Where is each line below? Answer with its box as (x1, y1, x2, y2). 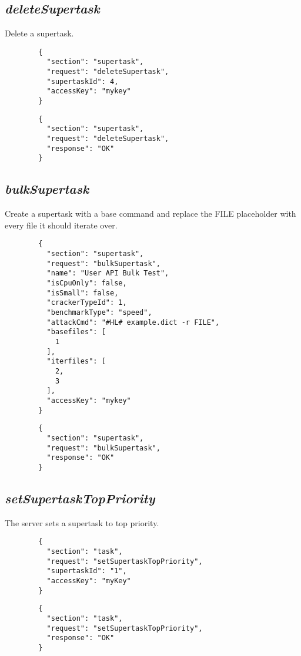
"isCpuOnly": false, (46, 279, 127, 288)
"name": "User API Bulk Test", (46, 269, 169, 278)
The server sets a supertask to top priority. (5, 516, 159, 529)
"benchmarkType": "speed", (46, 308, 152, 317)
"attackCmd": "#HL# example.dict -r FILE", (46, 318, 220, 327)
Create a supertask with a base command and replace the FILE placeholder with (5, 207, 296, 220)
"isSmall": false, (46, 288, 119, 297)
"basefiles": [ (46, 328, 106, 337)
